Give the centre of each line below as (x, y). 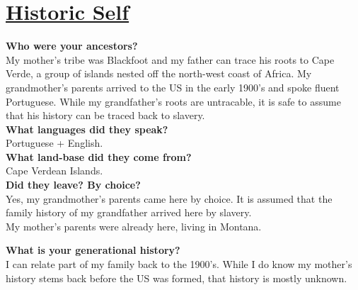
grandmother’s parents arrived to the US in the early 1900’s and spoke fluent (173, 87)
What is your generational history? (93, 250)
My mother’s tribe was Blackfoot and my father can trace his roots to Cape (170, 59)
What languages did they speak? (87, 129)
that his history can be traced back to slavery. (105, 115)
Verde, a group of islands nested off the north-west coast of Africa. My (159, 73)
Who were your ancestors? (72, 46)
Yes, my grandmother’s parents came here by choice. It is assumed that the (169, 198)
